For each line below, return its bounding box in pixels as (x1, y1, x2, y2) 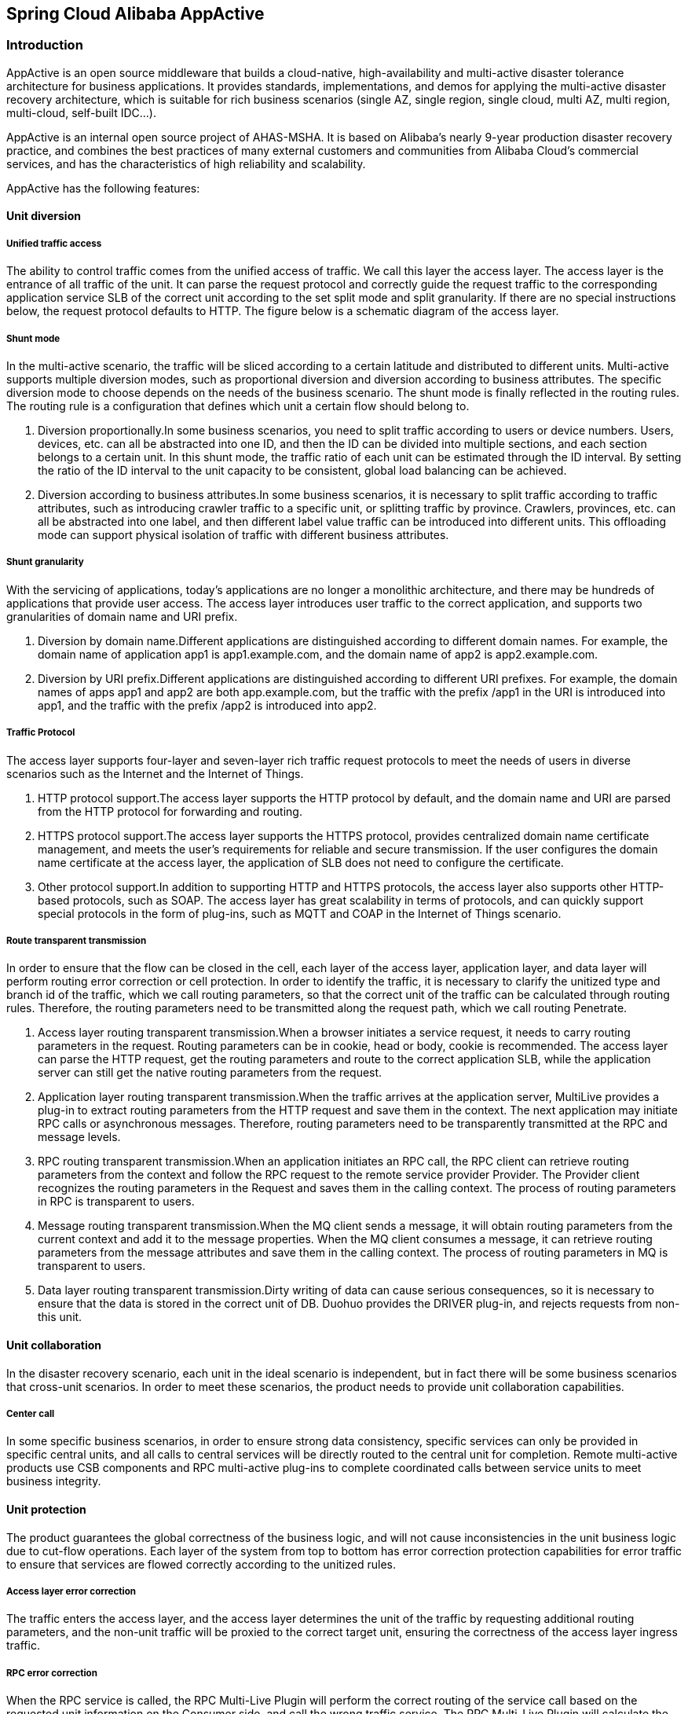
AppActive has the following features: (6, 181, 200, 195)
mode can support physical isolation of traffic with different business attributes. (38, 527, 449, 541)
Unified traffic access (6, 237, 102, 249)
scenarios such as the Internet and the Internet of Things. (6, 766, 304, 780)
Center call (6, 1408, 55, 1419)
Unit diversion (6, 209, 81, 223)
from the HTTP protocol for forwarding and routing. (38, 804, 302, 818)
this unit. (38, 1310, 82, 1324)
